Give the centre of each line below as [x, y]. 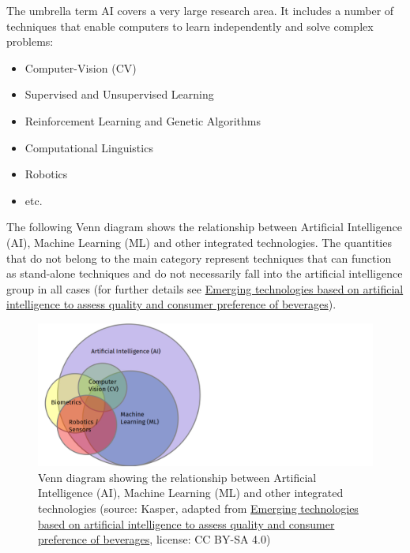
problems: [30, 41]
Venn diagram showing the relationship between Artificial [177, 477]
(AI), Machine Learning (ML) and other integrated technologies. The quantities [199, 242]
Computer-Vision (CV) [81, 67]
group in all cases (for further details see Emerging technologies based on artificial [205, 288]
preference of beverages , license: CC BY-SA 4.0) [154, 539]
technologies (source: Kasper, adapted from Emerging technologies [198, 508]
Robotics [46, 174]
